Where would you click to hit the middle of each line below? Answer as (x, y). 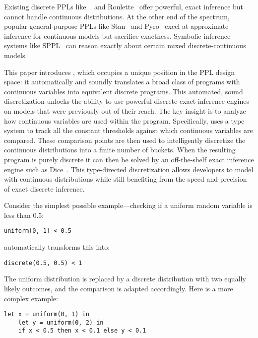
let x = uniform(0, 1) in (47, 314)
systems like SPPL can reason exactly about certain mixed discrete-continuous (125, 45)
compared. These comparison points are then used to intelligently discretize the (125, 140)
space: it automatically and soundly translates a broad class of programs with (122, 82)
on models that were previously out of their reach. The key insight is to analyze (125, 110)
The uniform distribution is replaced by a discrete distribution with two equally (125, 279)
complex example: (31, 298)
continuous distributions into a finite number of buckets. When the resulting (120, 150)
